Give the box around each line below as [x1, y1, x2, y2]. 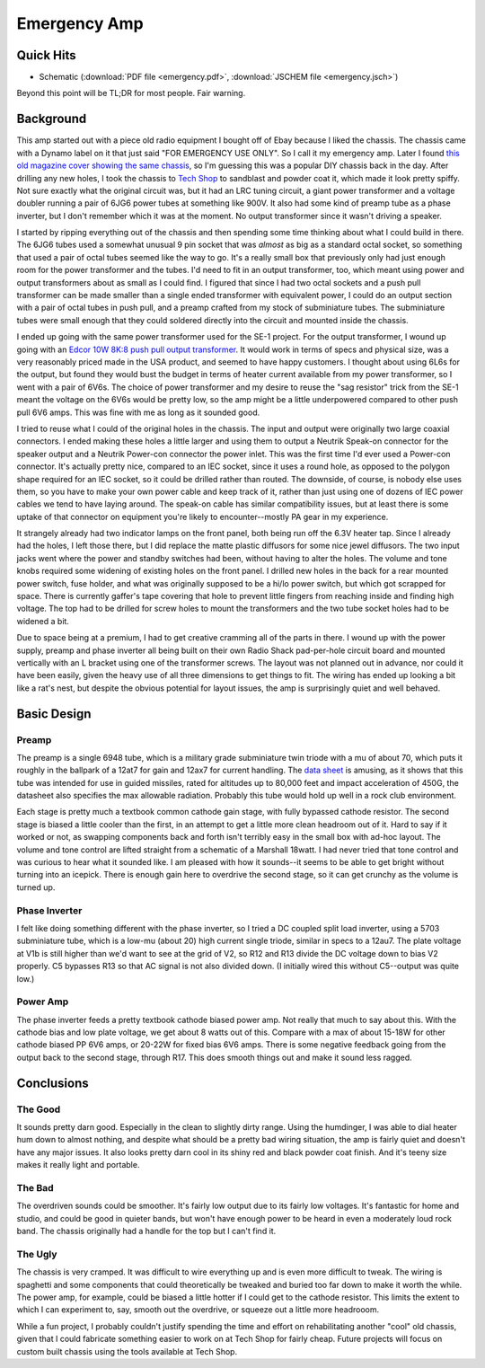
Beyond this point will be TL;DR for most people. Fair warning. [16, 88, 246, 99]
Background [16, 111, 87, 127]
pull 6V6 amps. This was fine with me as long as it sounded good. [16, 407, 260, 418]
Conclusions [16, 1075, 89, 1090]
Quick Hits [16, 48, 76, 63]
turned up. [16, 881, 56, 893]
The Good [16, 1103, 61, 1116]
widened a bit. [16, 615, 69, 626]
